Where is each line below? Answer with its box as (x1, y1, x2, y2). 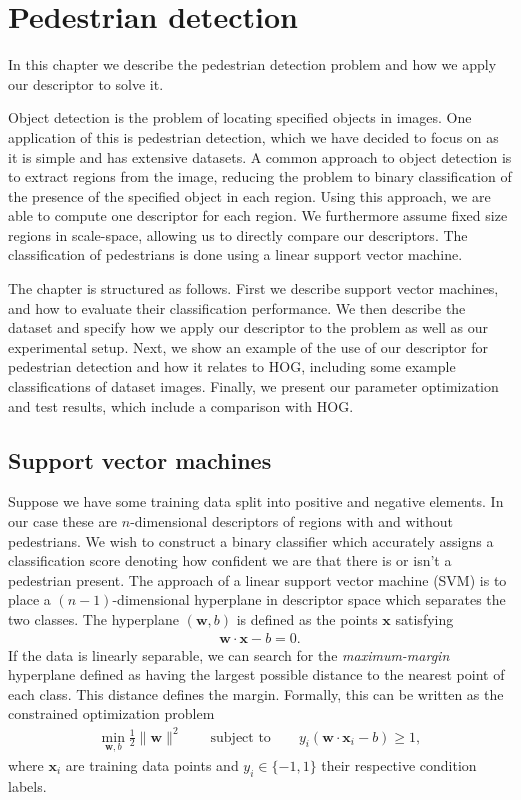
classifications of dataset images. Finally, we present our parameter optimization (8, 376, 499, 397)
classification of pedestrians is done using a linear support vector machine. (8, 244, 463, 265)
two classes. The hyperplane (8, 608, 179, 629)
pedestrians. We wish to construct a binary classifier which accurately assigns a (8, 530, 494, 551)
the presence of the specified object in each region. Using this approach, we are (8, 185, 491, 206)
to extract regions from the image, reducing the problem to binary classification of (8, 166, 512, 187)
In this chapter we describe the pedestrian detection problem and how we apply (8, 54, 497, 75)
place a (8, 589, 51, 610)
